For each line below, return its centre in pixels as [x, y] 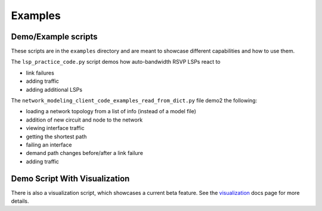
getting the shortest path [56, 136]
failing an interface [49, 145]
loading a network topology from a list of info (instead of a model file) [111, 111]
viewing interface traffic [55, 128]
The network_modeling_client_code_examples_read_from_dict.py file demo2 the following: [134, 101]
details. [20, 201]
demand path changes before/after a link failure [84, 153]
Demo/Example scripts [54, 37]
